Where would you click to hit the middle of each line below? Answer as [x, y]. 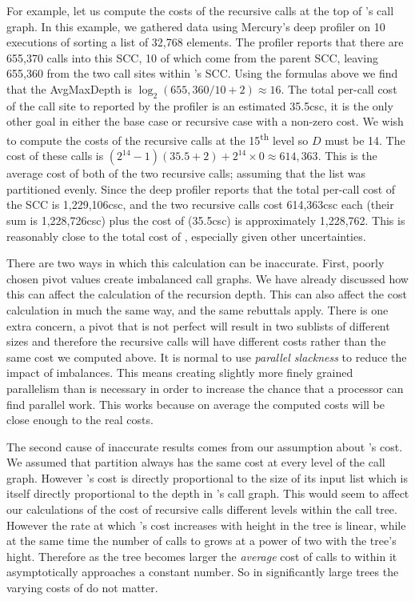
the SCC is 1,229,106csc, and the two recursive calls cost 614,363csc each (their [200, 204]
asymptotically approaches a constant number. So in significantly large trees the [203, 572]
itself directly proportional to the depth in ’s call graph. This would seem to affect [208, 493]
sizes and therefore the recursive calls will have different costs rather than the [196, 341]
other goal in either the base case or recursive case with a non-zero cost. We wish [205, 121]
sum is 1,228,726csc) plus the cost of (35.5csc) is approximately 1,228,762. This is [206, 220]
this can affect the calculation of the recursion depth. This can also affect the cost [207, 294]
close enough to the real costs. [80, 420]
